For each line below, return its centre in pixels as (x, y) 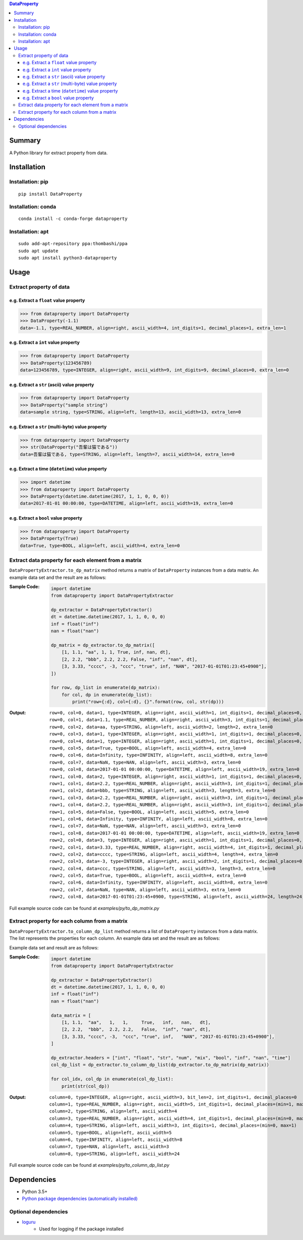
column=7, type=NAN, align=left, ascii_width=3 (109, 1147)
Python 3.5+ (35, 1191)
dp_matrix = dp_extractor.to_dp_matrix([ (103, 645)
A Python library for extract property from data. (59, 153)
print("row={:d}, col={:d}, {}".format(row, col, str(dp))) (148, 702)
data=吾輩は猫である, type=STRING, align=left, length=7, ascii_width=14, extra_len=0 (127, 454)
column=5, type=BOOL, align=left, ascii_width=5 (110, 1133)
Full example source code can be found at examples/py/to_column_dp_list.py (89, 1165)
